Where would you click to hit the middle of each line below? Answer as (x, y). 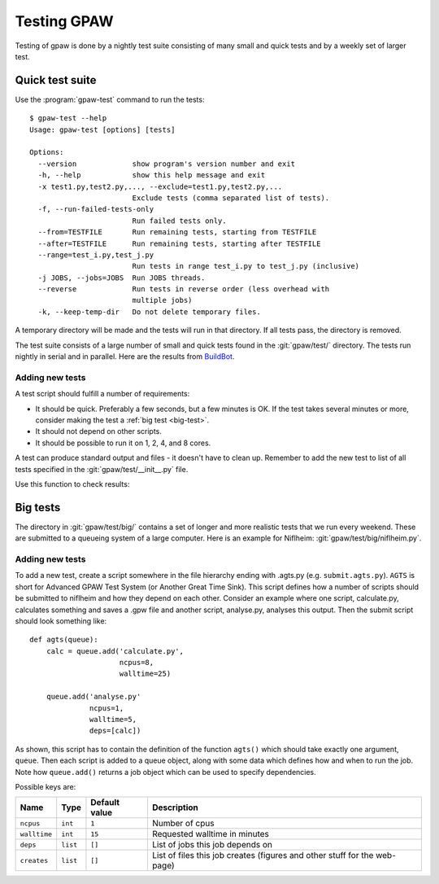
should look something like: (61, 621)
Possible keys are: (46, 787)
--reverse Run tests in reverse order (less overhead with (184, 289)
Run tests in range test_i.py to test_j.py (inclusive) (246, 266)
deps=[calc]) (115, 731)
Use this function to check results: (72, 484)
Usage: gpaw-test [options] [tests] (102, 129)
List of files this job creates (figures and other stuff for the (263, 856)
